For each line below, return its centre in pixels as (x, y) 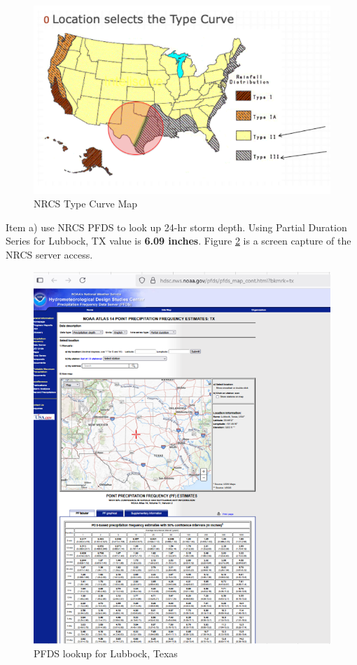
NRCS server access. (49, 255)
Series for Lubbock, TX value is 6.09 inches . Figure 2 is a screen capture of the (178, 241)
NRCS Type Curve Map (86, 204)
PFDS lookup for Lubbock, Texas (106, 653)
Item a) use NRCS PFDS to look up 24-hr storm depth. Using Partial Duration (176, 227)
